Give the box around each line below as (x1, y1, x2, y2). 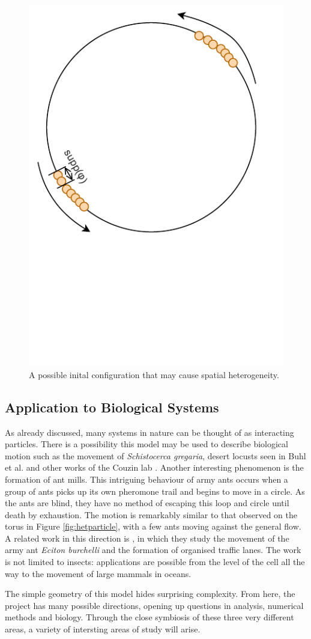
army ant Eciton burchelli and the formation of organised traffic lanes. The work (5, 543, 301, 556)
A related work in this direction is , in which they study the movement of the (5, 531, 289, 544)
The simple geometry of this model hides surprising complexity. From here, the (5, 587, 295, 600)
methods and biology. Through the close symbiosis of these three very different (5, 611, 294, 623)
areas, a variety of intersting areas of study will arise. (5, 623, 201, 635)
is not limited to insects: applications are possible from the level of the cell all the (5, 555, 305, 568)
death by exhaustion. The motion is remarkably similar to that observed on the (5, 508, 297, 521)
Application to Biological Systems (5, 397, 219, 416)
